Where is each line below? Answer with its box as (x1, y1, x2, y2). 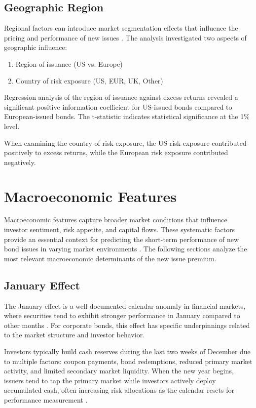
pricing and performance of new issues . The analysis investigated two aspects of (4, 32, 247, 42)
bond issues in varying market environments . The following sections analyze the (4, 244, 247, 254)
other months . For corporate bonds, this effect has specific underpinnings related (4, 320, 250, 330)
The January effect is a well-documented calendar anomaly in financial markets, (4, 300, 246, 311)
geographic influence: (4, 42, 67, 52)
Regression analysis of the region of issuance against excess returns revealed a (4, 92, 238, 102)
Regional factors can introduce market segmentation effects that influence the (4, 23, 238, 33)
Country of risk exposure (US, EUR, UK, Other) (15, 75, 163, 85)
